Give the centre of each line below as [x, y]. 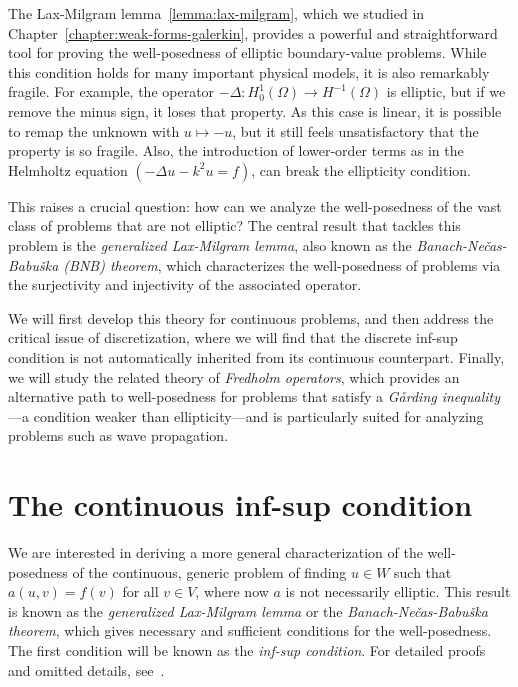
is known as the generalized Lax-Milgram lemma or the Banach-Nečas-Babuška [248, 610]
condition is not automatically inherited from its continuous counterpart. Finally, [256, 356]
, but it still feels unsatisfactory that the [355, 130]
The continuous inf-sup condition [240, 504]
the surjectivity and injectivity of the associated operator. [185, 284]
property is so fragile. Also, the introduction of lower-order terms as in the [236, 150]
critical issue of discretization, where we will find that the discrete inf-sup [233, 337]
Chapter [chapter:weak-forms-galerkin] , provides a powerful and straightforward [253, 32]
